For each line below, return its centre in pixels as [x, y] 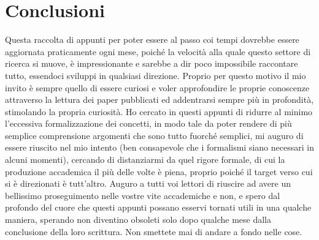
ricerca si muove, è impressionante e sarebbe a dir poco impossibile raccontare [152, 63]
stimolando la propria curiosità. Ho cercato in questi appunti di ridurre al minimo [159, 111]
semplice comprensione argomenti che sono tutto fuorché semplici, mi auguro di [154, 135]
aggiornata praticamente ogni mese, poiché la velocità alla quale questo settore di [158, 51]
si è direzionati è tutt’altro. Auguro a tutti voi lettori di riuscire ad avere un [148, 183]
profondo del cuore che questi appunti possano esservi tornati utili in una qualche [158, 207]
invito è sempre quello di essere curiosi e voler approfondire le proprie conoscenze [157, 87]
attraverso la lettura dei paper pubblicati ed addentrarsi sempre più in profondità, [159, 99]
